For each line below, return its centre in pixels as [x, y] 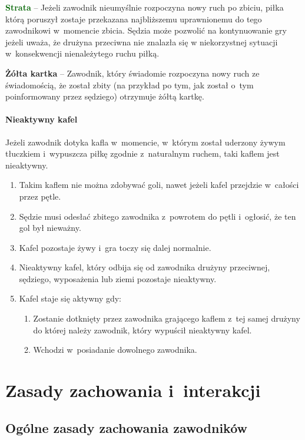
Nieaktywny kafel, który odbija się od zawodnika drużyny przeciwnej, [145, 267]
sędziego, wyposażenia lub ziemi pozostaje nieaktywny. [118, 278]
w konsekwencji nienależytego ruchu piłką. [82, 53]
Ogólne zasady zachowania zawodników [127, 427]
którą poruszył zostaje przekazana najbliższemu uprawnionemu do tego [134, 19]
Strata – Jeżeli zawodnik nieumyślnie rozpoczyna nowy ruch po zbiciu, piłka [145, 7]
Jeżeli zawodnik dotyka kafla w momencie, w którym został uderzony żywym [145, 142]
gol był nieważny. [50, 228]
